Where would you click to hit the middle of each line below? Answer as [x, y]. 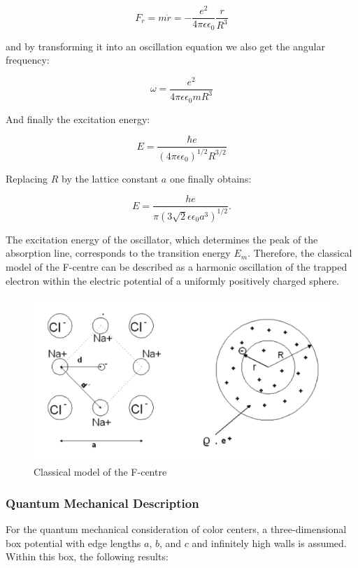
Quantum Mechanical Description [102, 503]
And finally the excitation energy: [78, 119]
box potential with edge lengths [73, 542]
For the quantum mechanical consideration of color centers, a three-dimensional [176, 529]
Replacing [27, 178]
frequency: [28, 60]
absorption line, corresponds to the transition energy [118, 253]
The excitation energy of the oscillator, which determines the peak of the [162, 239]
